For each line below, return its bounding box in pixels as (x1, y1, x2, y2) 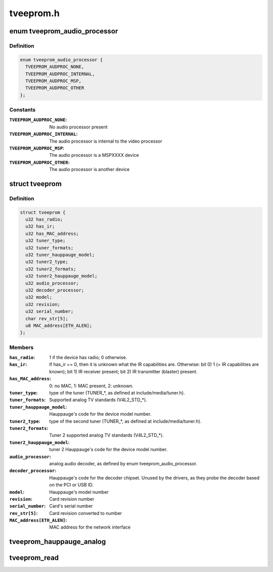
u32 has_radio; (25, 216, 63, 223)
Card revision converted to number (49, 510, 122, 516)
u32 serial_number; (25, 309, 74, 315)
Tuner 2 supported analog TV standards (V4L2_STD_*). (49, 432, 164, 438)
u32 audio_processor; (25, 280, 79, 286)
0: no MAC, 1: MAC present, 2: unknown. (49, 382, 134, 389)
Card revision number (49, 496, 95, 502)
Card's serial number (49, 503, 93, 509)
